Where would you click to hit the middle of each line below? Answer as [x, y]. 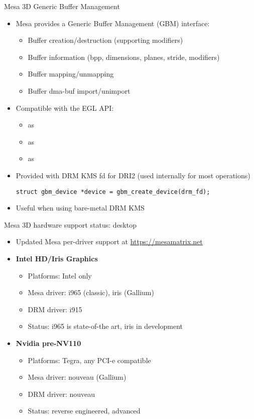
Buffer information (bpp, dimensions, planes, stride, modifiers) [124, 57]
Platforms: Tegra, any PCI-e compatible [89, 360]
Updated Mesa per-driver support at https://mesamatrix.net [109, 241]
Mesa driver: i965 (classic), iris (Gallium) [91, 292]
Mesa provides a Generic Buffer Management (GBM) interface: [113, 23]
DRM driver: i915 [55, 309]
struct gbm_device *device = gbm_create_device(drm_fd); [113, 192]
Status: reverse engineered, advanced [84, 411]
